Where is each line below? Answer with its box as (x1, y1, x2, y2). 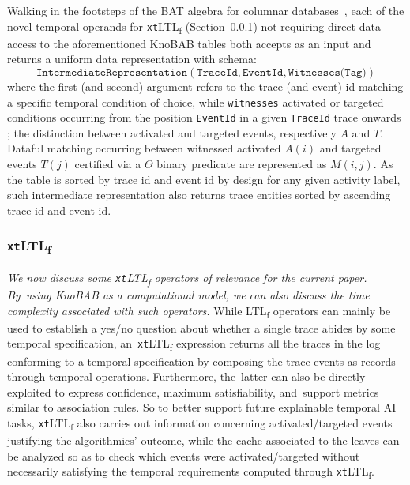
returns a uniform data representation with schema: (7, 51, 257, 67)
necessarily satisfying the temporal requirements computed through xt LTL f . (7, 463, 374, 482)
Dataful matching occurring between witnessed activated (7, 140, 281, 156)
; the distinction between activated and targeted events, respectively (7, 124, 337, 141)
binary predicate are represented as (156, 156, 327, 171)
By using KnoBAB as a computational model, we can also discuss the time (7, 287, 370, 303)
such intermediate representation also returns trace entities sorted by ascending (7, 186, 391, 203)
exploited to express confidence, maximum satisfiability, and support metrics (7, 383, 379, 400)
